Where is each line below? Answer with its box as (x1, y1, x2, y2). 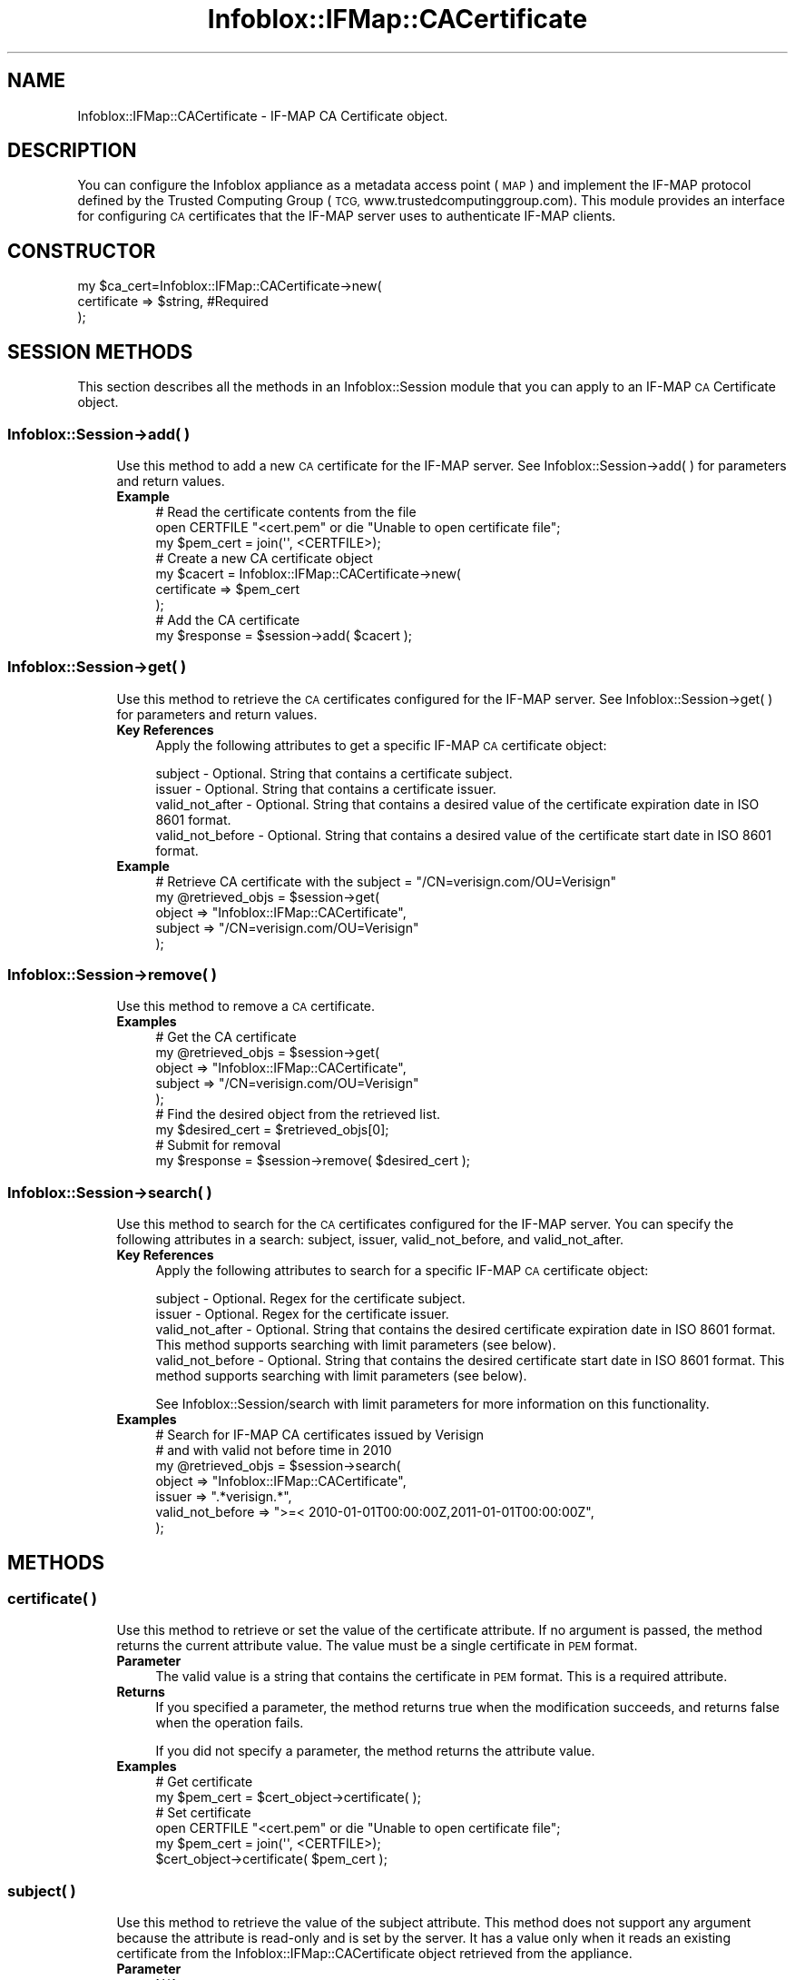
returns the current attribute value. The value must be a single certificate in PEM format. (116, 1638, 638, 1654)
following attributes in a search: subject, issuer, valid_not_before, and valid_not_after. (116, 1232, 624, 1248)
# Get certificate (155, 1774, 253, 1790)
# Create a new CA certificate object (155, 549, 373, 566)
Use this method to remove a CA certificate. (116, 998, 376, 1015)
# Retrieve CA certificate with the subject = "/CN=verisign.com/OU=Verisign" (155, 873, 616, 889)
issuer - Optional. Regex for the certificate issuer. (155, 1306, 449, 1322)
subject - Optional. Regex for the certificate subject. (155, 1291, 466, 1307)
